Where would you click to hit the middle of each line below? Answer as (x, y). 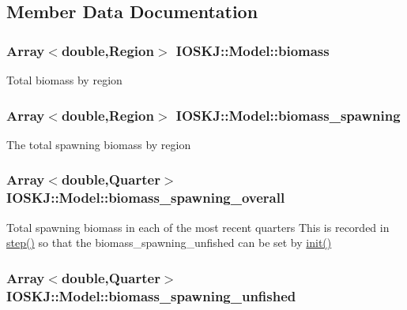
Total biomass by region (64, 80)
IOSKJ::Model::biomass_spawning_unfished (151, 295)
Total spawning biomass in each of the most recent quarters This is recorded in (198, 227)
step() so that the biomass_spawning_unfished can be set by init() (169, 243)
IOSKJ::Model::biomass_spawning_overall (146, 198)
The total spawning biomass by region (99, 144)
